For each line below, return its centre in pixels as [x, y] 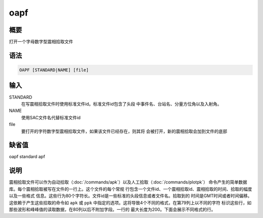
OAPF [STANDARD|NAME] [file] [54, 70]
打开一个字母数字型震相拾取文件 [41, 42]
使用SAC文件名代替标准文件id [51, 117]
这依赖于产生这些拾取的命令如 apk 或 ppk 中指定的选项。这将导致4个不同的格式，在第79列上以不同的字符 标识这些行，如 [130, 202]
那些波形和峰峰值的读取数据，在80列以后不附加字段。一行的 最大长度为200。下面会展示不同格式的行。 [112, 209]
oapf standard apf [27, 157]
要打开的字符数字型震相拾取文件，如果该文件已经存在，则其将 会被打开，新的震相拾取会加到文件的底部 [124, 131]
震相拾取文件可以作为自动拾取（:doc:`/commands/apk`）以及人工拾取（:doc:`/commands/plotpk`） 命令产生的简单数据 [128, 182]
